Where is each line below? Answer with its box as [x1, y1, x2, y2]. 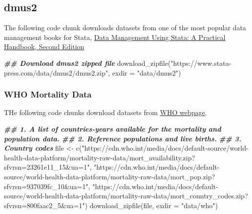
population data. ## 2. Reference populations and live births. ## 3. [4, 133, 241, 143]
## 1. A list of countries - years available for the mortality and [4, 123, 221, 134]
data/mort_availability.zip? [112, 152, 195, 162]
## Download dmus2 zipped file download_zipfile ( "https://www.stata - [4, 58, 231, 68]
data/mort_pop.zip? [153, 171, 215, 181]
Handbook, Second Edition [4, 41, 84, 52]
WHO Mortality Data [4, 88, 92, 100]
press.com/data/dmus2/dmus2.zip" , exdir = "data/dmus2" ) [4, 67, 181, 78]
